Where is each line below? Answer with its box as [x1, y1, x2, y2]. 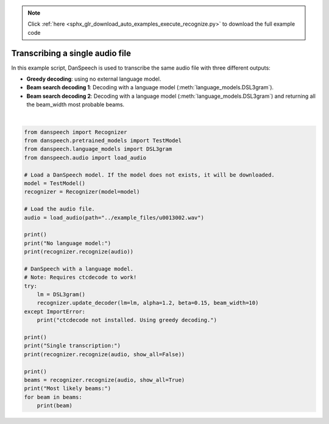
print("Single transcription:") [24, 342, 121, 349]
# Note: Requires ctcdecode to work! [24, 274, 137, 281]
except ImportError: [24, 308, 85, 315]
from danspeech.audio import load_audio [24, 154, 146, 161]
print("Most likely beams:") [24, 385, 111, 392]
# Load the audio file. [24, 205, 96, 213]
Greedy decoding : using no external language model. [26, 75, 161, 82]
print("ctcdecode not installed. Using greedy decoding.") [37, 316, 218, 324]
